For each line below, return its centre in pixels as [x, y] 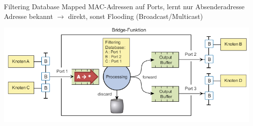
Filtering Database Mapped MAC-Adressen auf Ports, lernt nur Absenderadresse [124, 6]
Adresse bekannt [28, 16]
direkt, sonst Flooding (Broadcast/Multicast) [135, 16]
